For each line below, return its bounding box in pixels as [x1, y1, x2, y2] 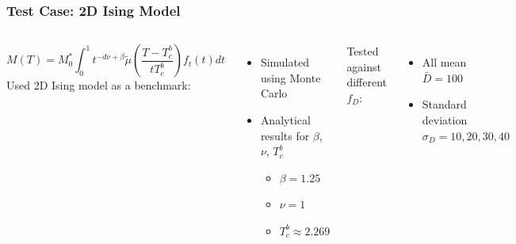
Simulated [260, 54, 309, 71]
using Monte [260, 69, 321, 86]
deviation [422, 112, 468, 128]
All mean [422, 54, 467, 71]
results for [260, 127, 310, 143]
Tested [346, 43, 379, 59]
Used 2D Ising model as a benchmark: [6, 77, 191, 93]
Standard [422, 96, 467, 112]
